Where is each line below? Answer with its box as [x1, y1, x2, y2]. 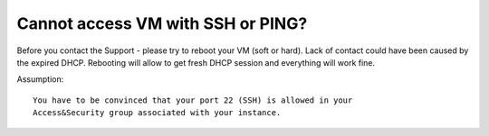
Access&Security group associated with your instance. [33, 108, 282, 118]
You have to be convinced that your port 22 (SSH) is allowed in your [33, 95, 353, 105]
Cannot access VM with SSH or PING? [16, 14, 308, 33]
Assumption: [16, 74, 64, 85]
